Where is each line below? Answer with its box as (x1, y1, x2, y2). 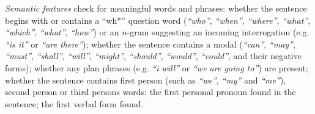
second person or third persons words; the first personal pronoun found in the (5, 85, 296, 98)
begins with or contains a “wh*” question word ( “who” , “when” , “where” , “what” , (5, 13, 311, 26)
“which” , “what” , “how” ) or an (5, 26, 119, 38)
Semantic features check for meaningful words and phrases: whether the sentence (5, 2, 307, 14)
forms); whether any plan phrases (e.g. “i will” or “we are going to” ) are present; (5, 61, 308, 74)
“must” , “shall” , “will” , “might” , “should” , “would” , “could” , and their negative (5, 49, 302, 62)
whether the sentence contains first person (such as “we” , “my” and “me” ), (5, 73, 286, 86)
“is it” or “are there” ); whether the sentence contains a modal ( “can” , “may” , (5, 37, 295, 50)
